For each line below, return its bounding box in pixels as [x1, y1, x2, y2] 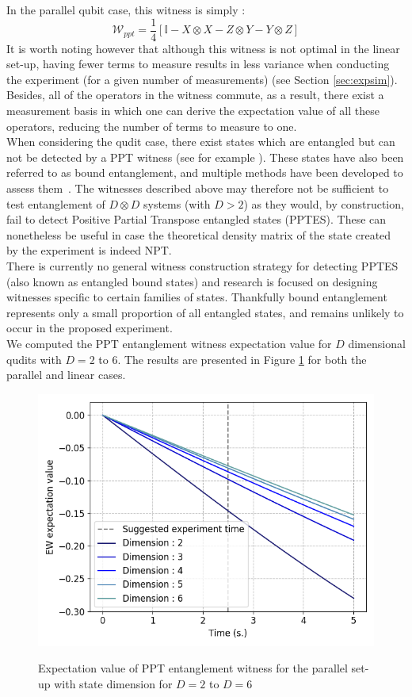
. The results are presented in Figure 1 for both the [117, 350, 367, 367]
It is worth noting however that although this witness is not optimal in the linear [6, 40, 400, 56]
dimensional [348, 335, 406, 351]
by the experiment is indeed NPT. [6, 242, 172, 259]
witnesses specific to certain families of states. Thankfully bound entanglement [6, 289, 387, 305]
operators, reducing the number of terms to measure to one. [6, 117, 297, 134]
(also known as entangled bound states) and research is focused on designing [6, 273, 378, 289]
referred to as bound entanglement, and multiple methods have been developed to [6, 164, 403, 181]
